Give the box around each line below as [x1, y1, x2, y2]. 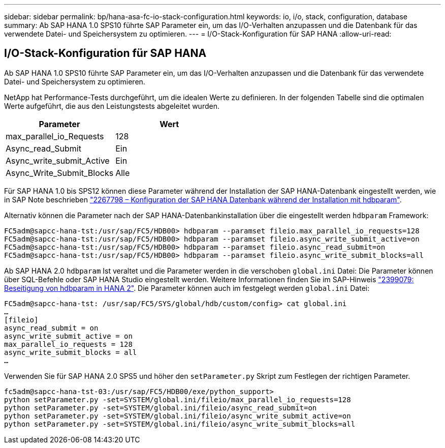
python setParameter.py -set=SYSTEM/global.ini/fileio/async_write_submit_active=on [4, 411, 351, 420]
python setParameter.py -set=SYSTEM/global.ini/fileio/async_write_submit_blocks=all [4, 420, 356, 428]
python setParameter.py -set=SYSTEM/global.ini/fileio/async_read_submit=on [4, 403, 317, 412]
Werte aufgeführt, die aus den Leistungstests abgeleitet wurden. [4, 101, 219, 110]
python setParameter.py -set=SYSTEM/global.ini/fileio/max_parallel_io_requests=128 [4, 395, 351, 404]
